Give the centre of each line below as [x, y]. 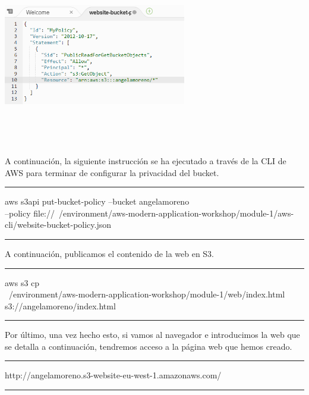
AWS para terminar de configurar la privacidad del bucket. [112, 172]
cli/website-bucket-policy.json [58, 225]
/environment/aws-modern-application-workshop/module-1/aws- [176, 213]
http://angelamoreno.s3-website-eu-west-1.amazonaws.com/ [113, 375]
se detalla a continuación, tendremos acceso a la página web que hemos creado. [149, 346]
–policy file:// [30, 213]
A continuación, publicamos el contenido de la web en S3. [110, 253]
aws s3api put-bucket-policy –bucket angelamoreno [97, 201]
